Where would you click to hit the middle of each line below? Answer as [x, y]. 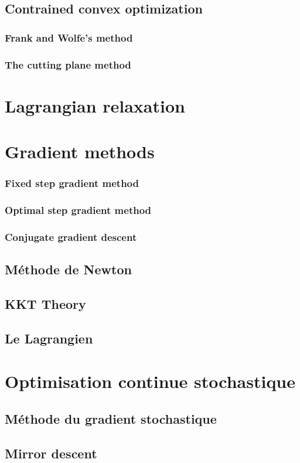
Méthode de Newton [68, 269]
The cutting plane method [68, 64]
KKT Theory [45, 303]
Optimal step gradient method [78, 210]
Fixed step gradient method [72, 183]
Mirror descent [51, 453]
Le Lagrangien [49, 338]
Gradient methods [80, 152]
